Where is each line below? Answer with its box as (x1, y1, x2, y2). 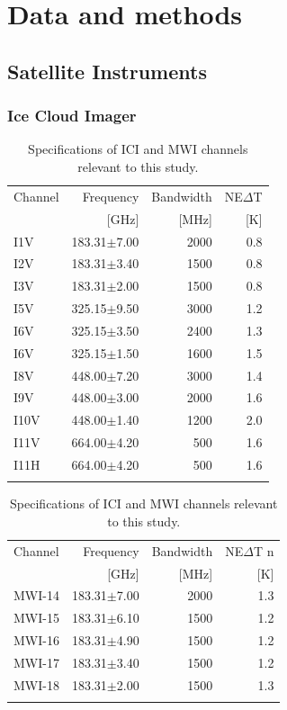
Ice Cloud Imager (7, 104, 137, 127)
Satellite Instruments (7, 57, 207, 85)
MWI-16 (13, 631, 59, 650)
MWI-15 (13, 608, 59, 627)
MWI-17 (13, 652, 59, 671)
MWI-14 (13, 586, 59, 605)
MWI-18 (13, 675, 59, 694)
